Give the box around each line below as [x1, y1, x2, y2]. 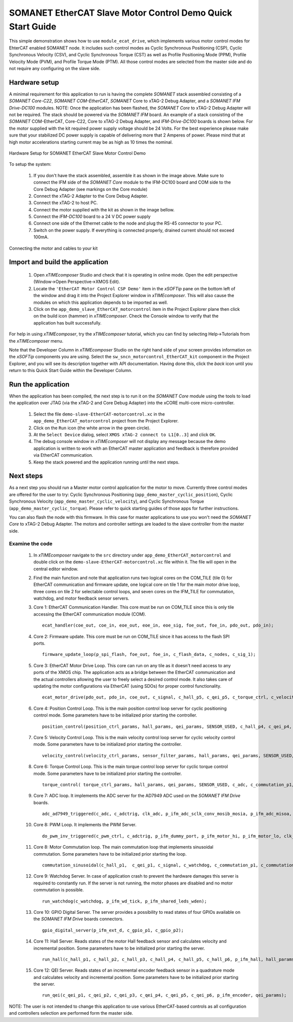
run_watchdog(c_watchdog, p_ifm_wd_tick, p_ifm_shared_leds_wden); [42, 898, 207, 904]
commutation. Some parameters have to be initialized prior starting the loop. [33, 851, 187, 857]
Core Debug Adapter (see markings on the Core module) [33, 186, 147, 192]
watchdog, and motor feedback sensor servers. [33, 595, 129, 602]
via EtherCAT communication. [33, 452, 93, 458]
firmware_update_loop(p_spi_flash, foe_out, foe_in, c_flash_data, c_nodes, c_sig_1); [42, 651, 256, 657]
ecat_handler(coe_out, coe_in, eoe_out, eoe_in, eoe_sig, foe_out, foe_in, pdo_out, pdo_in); [42, 623, 274, 628]
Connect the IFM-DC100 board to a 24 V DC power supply [33, 213, 151, 220]
